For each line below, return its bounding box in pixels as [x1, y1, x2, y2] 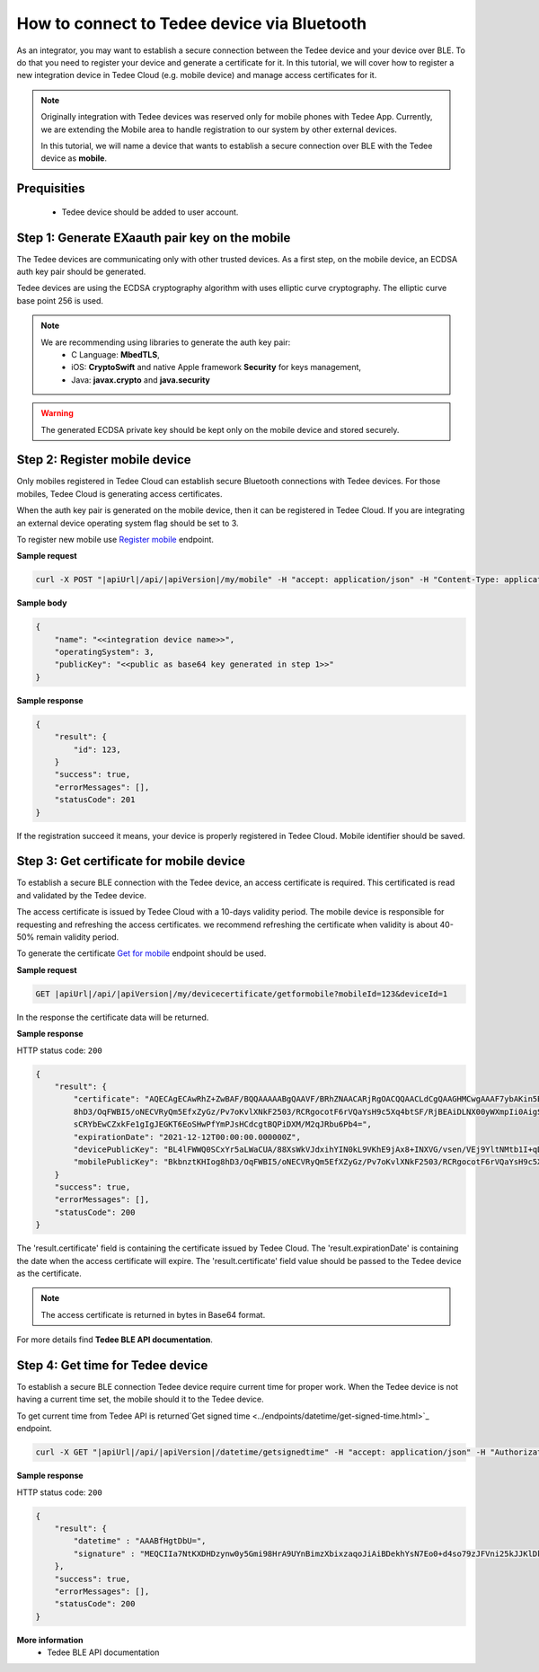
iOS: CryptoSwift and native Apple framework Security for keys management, [71, 362, 362, 373]
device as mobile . [40, 153, 108, 164]
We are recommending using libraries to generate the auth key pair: [40, 337, 291, 348]
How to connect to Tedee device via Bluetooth [16, 13, 367, 33]
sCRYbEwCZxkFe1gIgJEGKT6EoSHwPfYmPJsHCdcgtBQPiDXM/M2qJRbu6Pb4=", [73, 1119, 373, 1129]
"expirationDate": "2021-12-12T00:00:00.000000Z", [73, 1132, 301, 1142]
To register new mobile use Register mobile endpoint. [16, 534, 215, 544]
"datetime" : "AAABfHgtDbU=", [73, 1536, 207, 1546]
